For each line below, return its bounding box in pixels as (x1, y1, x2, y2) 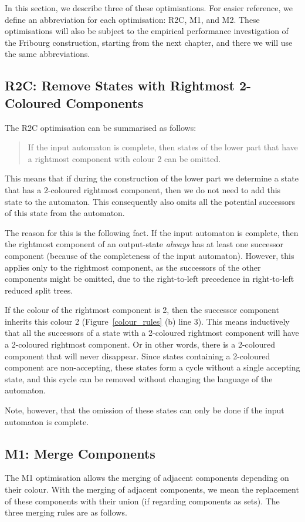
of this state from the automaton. (5, 207, 125, 219)
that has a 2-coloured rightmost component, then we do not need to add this (5, 183, 281, 196)
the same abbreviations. (5, 48, 90, 60)
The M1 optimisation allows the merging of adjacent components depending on (5, 472, 289, 484)
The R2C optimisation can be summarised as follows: (5, 121, 196, 133)
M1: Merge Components (5, 444, 155, 462)
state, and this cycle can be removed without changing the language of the (5, 372, 273, 385)
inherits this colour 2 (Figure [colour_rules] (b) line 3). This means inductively (5, 315, 290, 327)
